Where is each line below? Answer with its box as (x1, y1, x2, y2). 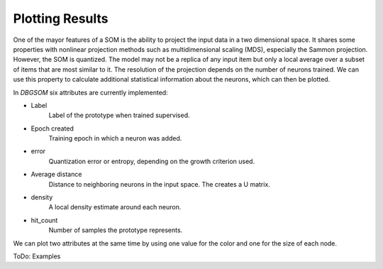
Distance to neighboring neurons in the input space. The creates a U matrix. (48, 180, 271, 188)
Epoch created (30, 124, 74, 133)
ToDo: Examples (13, 252, 61, 260)
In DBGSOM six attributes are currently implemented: (13, 88, 168, 97)
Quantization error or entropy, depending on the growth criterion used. (48, 157, 255, 165)
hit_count (30, 216, 58, 224)
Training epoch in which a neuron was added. (48, 134, 182, 143)
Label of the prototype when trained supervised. (48, 111, 191, 120)
